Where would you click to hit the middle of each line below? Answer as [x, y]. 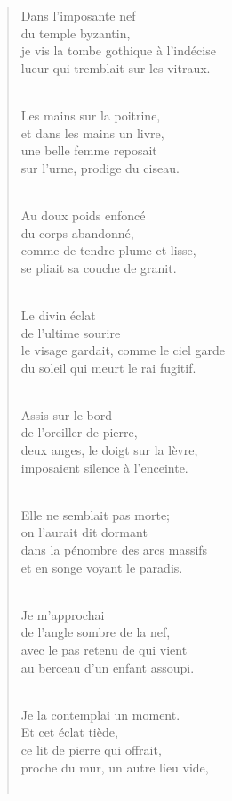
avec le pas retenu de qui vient [104, 649]
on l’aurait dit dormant [84, 532]
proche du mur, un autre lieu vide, [115, 767]
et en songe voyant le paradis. [102, 567]
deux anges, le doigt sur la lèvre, [109, 450]
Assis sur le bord [67, 414]
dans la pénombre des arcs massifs [114, 550]
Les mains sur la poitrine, [91, 115]
